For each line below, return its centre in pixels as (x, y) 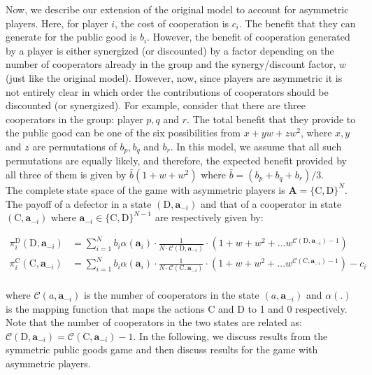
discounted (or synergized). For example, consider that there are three (156, 105)
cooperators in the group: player (74, 119)
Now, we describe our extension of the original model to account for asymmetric (177, 9)
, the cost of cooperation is (172, 23)
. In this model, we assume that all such (256, 146)
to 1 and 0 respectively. (298, 308)
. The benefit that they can (298, 23)
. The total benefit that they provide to (271, 119)
